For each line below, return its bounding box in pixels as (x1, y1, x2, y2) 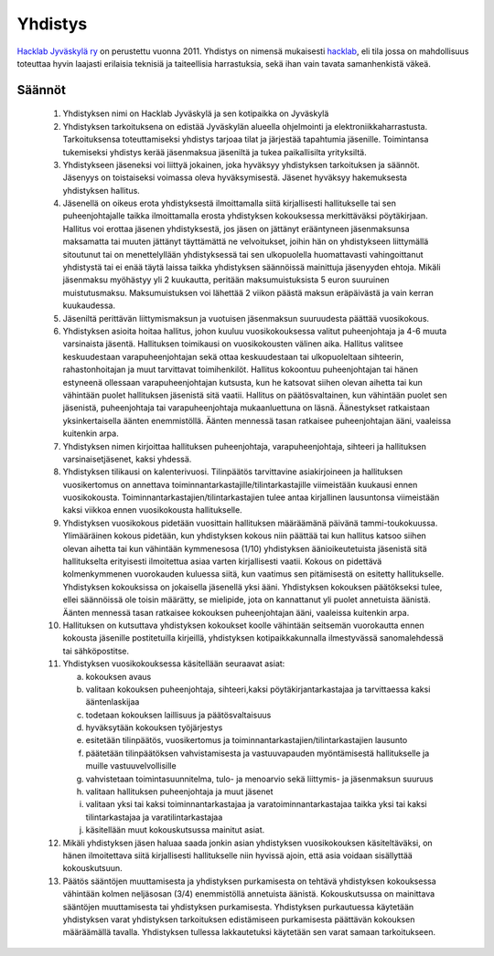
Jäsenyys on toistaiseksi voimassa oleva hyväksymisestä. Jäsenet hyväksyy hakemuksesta (62, 172, 407, 183)
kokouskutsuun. (62, 863, 123, 874)
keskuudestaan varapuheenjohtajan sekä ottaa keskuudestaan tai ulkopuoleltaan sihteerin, (62, 351, 404, 362)
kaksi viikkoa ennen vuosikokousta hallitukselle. (62, 505, 242, 515)
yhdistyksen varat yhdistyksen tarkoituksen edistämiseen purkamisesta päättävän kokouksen (62, 914, 415, 925)
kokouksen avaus (85, 671, 152, 682)
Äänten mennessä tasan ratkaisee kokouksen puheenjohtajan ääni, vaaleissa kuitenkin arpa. (62, 607, 410, 618)
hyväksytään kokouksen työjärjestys (85, 722, 223, 733)
